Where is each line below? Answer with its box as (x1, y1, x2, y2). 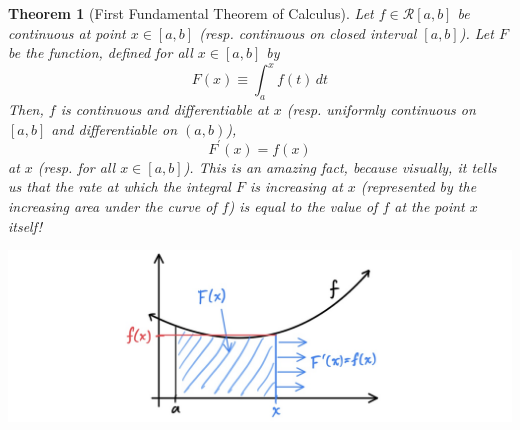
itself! (8, 215, 43, 236)
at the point (394, 195, 465, 216)
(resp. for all (37, 156, 116, 177)
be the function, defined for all (8, 42, 193, 63)
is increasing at (249, 176, 343, 197)
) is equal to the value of (228, 195, 378, 216)
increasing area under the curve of (8, 195, 217, 216)
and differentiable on (51, 118, 178, 139)
